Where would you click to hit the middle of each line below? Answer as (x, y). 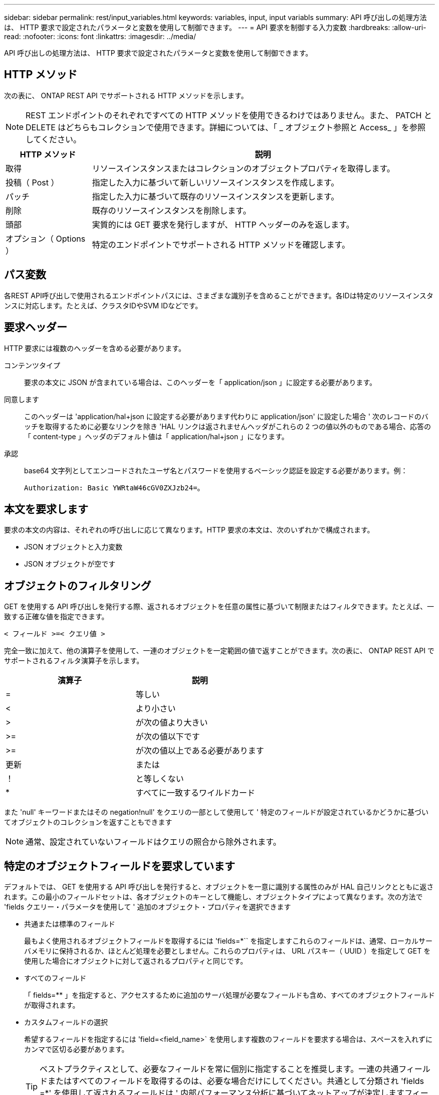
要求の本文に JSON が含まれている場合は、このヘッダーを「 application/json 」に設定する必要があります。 (200, 382)
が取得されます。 (52, 1005)
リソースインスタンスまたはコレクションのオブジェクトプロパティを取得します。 (243, 168)
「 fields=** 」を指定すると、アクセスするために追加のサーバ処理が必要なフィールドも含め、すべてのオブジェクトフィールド (230, 995)
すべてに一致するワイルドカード (195, 793)
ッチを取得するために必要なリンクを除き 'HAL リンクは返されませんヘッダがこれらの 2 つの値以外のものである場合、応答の (228, 426)
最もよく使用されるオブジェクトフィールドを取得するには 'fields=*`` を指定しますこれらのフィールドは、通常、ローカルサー (228, 941)
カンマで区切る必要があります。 (76, 1049)
